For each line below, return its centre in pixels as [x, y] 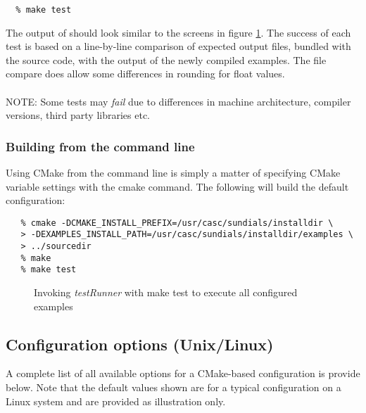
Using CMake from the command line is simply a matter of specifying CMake [173, 173]
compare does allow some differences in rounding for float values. [145, 74]
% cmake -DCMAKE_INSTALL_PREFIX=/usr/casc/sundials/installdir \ [177, 223]
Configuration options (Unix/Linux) [140, 344]
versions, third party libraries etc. [78, 115]
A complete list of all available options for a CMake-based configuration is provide [183, 373]
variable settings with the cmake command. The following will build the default [177, 186]
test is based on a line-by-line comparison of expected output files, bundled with [178, 46]
